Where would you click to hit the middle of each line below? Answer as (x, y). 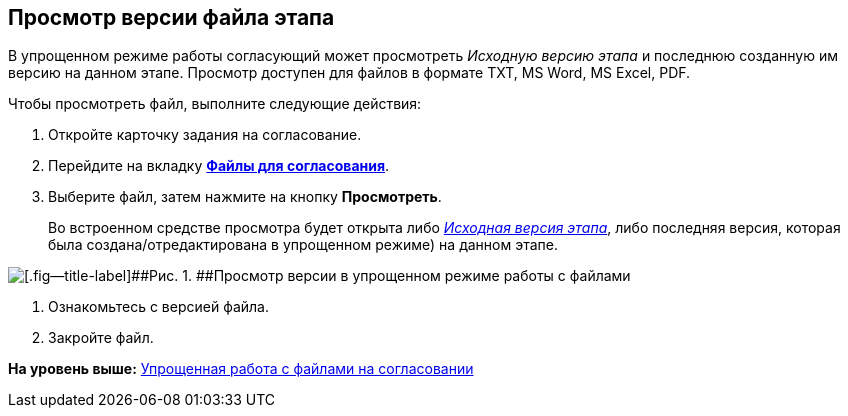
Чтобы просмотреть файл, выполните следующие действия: (215, 104)
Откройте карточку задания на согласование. (205, 135)
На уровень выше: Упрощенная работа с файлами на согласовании (241, 369)
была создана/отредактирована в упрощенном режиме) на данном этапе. (303, 245)
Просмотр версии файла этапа (171, 17)
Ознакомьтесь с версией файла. (158, 307)
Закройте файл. (101, 338)
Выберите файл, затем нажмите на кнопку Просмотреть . (245, 197)
